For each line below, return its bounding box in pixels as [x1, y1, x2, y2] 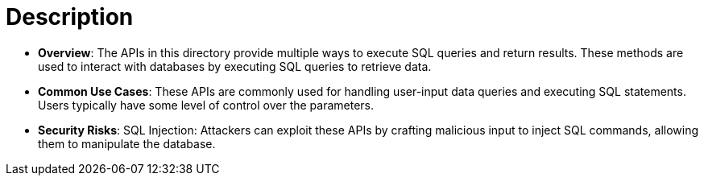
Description [6, 3, 134, 31]
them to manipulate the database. [38, 136, 216, 151]
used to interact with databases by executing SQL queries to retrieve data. [38, 59, 432, 73]
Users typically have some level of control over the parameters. [38, 97, 375, 112]
